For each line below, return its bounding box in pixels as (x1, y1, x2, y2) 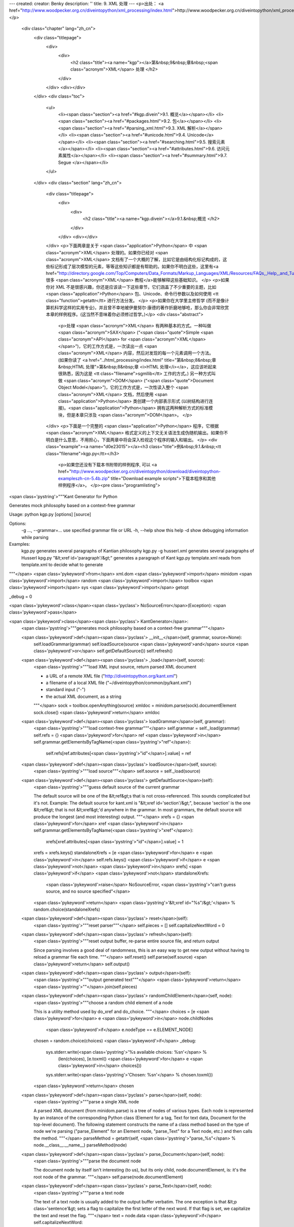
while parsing (21, 534, 49, 540)
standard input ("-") (46, 687, 86, 693)
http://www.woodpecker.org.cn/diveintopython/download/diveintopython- (71, 469, 221, 475)
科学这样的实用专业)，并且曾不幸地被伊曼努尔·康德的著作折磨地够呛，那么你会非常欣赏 (54, 304, 229, 310)
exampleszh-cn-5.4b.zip (58, 475, 108, 481)
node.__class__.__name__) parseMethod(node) (33, 1142, 127, 1148)
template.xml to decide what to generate (21, 562, 103, 568)
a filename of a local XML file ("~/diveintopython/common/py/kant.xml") (46, 680, 192, 686)
